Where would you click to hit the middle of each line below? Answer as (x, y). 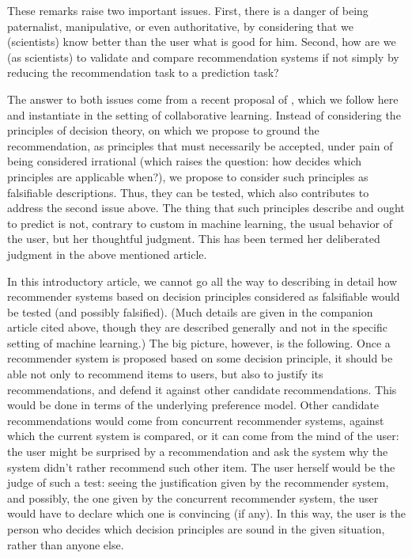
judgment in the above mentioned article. (107, 254)
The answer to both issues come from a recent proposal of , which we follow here (203, 99)
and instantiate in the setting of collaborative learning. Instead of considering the (204, 114)
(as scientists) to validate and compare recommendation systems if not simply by (203, 57)
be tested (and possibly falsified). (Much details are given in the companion (190, 311)
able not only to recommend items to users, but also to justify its (165, 374)
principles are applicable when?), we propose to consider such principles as (188, 176)
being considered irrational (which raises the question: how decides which (185, 161)
